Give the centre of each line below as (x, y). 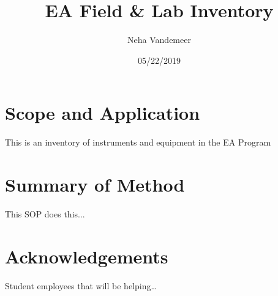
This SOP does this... (45, 213)
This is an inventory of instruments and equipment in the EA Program (138, 142)
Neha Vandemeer (159, 40)
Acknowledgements (87, 256)
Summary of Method (95, 185)
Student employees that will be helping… (81, 285)
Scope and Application (103, 113)
